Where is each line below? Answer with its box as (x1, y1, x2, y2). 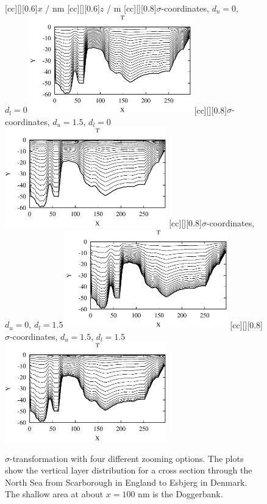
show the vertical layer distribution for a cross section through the (5, 464, 252, 477)
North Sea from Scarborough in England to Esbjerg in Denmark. (5, 475, 247, 488)
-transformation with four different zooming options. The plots (10, 452, 244, 464)
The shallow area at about (5, 488, 104, 500)
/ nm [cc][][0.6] (45, 2, 100, 14)
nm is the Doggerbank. (138, 488, 223, 500)
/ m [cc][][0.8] (107, 2, 157, 14)
